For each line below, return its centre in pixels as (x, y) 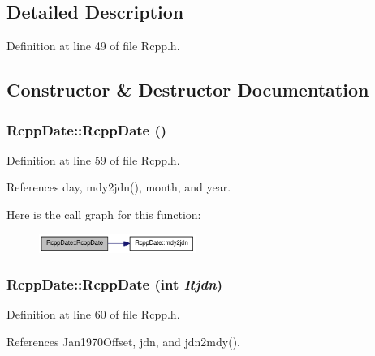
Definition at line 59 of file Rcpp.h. (93, 159)
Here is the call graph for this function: (104, 214)
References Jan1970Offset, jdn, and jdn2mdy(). (123, 341)
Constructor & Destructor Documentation (188, 90)
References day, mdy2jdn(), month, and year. (119, 187)
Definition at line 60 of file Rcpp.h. (93, 314)
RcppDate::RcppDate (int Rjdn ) (115, 284)
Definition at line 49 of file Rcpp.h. (93, 46)
